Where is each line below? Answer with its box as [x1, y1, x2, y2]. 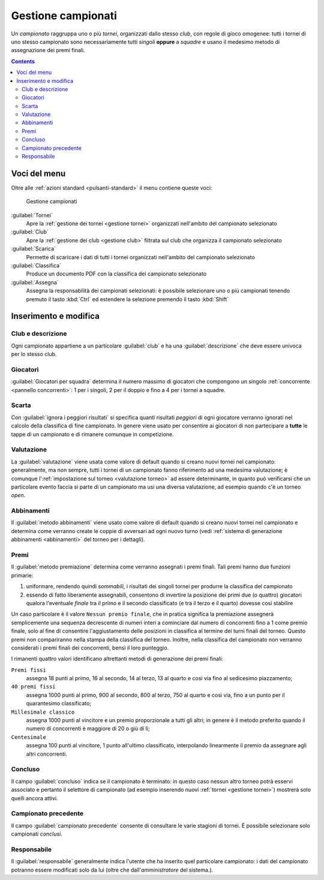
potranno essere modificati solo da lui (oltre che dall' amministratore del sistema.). [11, 866, 214, 873]
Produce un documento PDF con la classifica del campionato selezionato [26, 270, 207, 277]
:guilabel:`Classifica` [11, 262, 61, 270]
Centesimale [11, 734, 46, 741]
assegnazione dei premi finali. [11, 47, 85, 54]
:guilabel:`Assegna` [11, 279, 59, 286]
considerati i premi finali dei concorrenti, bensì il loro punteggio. [11, 644, 169, 651]
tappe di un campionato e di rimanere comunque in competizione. [11, 430, 174, 438]
